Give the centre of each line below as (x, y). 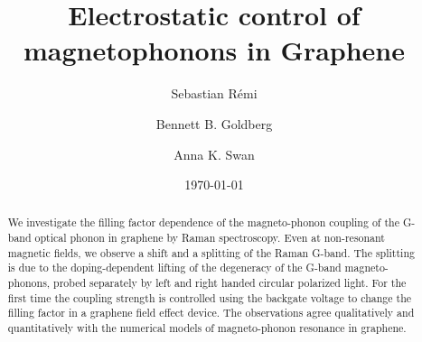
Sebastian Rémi (214, 93)
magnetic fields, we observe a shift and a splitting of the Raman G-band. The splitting (211, 252)
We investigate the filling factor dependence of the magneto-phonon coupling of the (203, 222)
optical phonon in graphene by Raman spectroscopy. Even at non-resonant (210, 238)
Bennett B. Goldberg (214, 123)
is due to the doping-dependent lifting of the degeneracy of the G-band (174, 268)
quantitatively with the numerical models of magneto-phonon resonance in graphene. (207, 328)
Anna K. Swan (214, 154)
